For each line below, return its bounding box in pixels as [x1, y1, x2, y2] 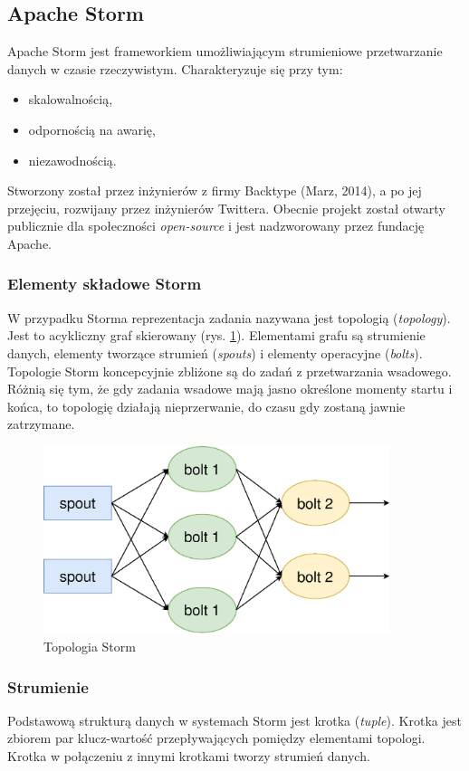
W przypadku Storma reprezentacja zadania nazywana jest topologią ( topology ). [7, 308, 451, 327]
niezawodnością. [28, 150, 117, 169]
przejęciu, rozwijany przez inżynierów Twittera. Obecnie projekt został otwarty [7, 198, 445, 217]
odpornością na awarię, [28, 119, 156, 138]
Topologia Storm [43, 637, 136, 656]
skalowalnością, [28, 90, 113, 109]
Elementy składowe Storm [7, 272, 202, 295]
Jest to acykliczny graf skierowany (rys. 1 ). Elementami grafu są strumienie [7, 326, 426, 345]
